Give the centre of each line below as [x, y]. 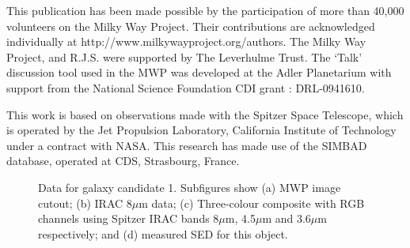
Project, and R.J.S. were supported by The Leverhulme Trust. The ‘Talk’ [184, 56]
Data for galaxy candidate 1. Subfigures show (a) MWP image [190, 187]
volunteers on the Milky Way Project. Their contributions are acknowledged [191, 26]
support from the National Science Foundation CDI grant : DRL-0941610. [186, 87]
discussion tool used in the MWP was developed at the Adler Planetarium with [199, 72]
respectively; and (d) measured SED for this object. [163, 233]
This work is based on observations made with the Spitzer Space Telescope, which [205, 114]
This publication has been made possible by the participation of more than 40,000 [205, 10]
